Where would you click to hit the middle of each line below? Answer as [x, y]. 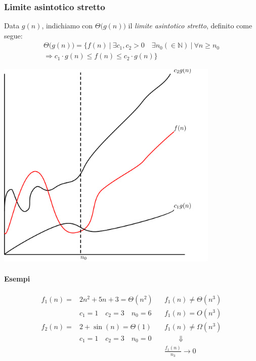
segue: [13, 35]
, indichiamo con [67, 26]
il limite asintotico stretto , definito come [190, 26]
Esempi [17, 278]
